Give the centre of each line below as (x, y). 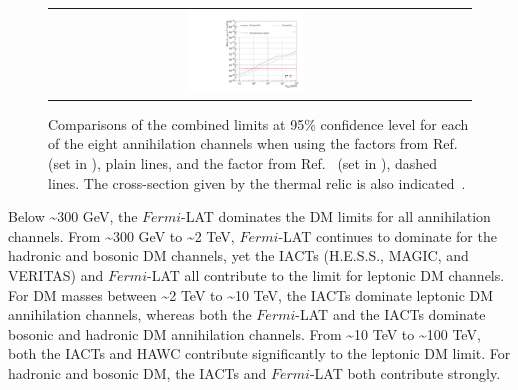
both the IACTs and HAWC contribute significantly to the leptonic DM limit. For (259, 353)
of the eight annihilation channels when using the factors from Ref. (253, 143)
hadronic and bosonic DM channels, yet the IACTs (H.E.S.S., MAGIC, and (238, 255)
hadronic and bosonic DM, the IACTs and (137, 372)
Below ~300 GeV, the (73, 216)
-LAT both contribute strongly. (405, 372)
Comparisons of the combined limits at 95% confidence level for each (258, 123)
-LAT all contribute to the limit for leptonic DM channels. (325, 274)
